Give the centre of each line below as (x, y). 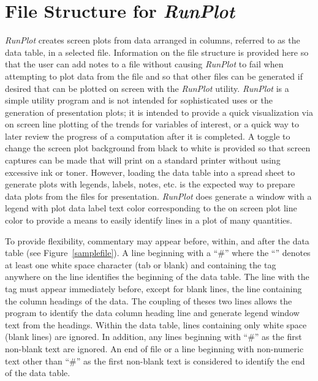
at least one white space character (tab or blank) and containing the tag (141, 264)
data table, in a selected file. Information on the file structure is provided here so (157, 52)
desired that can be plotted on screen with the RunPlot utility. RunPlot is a (147, 88)
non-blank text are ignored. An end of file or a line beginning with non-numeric (154, 348)
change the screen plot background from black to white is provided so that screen (158, 148)
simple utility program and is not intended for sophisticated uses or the (139, 100)
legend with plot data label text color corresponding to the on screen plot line (151, 208)
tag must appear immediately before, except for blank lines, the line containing (153, 289)
